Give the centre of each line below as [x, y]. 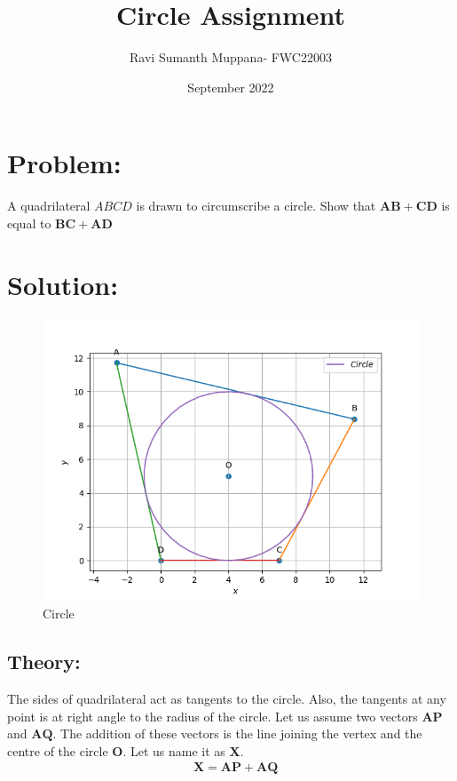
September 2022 [231, 87]
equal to [29, 223]
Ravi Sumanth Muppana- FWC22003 [231, 57]
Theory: [44, 661]
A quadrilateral [49, 206]
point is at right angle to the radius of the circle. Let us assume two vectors [213, 716]
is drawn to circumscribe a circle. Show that [256, 206]
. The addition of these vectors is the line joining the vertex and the [237, 733]
